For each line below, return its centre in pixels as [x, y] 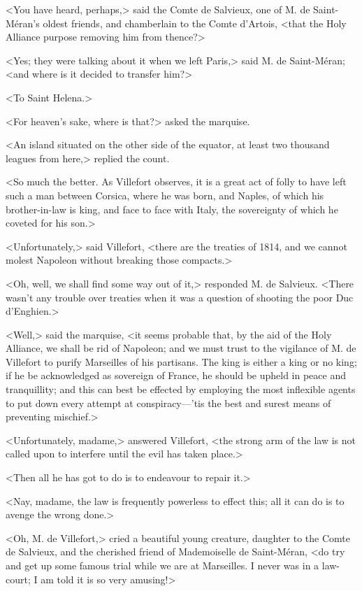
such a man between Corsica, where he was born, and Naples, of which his [165, 195]
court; [18, 579]
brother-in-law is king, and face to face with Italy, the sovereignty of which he [172, 209]
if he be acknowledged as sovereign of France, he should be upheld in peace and [176, 375]
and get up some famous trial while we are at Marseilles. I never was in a [162, 565]
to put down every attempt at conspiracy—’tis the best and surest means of [168, 403]
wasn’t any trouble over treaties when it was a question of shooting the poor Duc [180, 297]
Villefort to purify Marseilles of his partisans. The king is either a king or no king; [181, 361]
